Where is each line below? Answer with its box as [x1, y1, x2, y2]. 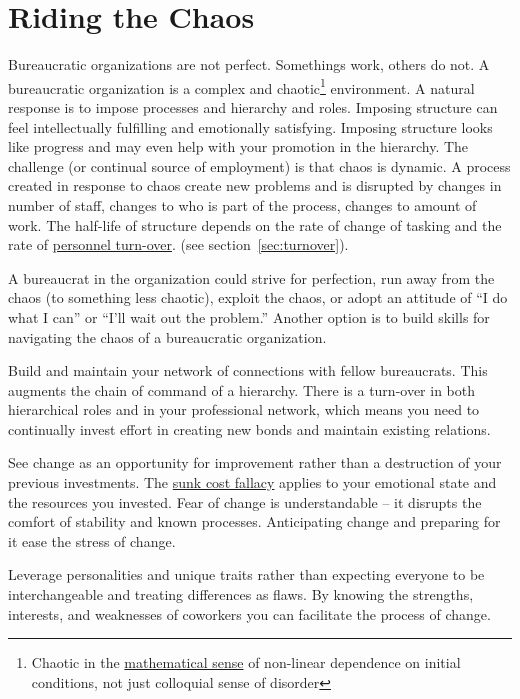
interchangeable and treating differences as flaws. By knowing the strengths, [8, 584, 474, 605]
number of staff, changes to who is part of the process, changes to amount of [8, 194, 477, 215]
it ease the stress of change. [8, 530, 176, 551]
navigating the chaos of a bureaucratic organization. [8, 326, 327, 347]
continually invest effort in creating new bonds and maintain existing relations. [8, 418, 491, 439]
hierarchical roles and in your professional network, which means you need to [8, 399, 480, 420]
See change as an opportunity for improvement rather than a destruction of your [8, 452, 502, 473]
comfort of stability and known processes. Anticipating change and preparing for [8, 511, 501, 532]
